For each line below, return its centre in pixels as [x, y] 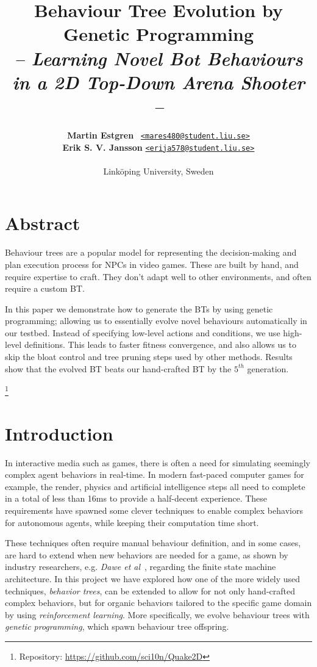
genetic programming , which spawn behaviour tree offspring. [117, 626]
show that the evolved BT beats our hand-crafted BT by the [118, 368]
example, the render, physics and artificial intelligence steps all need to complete [155, 486]
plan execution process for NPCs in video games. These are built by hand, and [152, 264]
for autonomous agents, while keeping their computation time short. [132, 522]
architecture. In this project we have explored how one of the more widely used [153, 578]
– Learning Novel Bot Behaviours [158, 58]
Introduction [59, 433]
